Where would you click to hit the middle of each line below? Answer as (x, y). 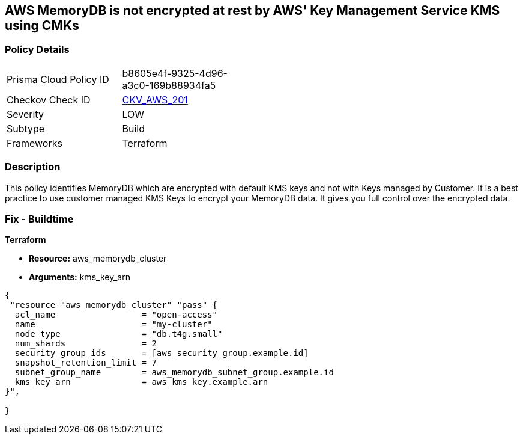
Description (33, 167)
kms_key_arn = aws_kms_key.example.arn (141, 382)
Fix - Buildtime (39, 219)
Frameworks (35, 143)
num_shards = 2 (86, 344)
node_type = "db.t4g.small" (119, 334)
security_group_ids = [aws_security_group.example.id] (162, 353)
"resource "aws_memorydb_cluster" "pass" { (114, 305)
